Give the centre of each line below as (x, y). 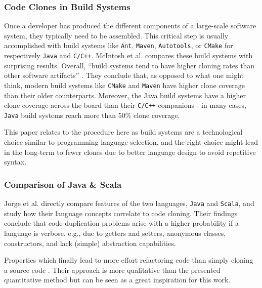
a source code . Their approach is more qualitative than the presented (112, 270)
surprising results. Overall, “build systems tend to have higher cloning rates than (129, 65)
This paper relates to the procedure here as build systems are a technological (123, 132)
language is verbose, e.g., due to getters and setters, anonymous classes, (115, 233)
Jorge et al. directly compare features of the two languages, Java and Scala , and (129, 203)
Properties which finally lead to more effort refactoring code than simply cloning (129, 260)
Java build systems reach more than (60, 115)
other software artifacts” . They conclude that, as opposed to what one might (124, 75)
